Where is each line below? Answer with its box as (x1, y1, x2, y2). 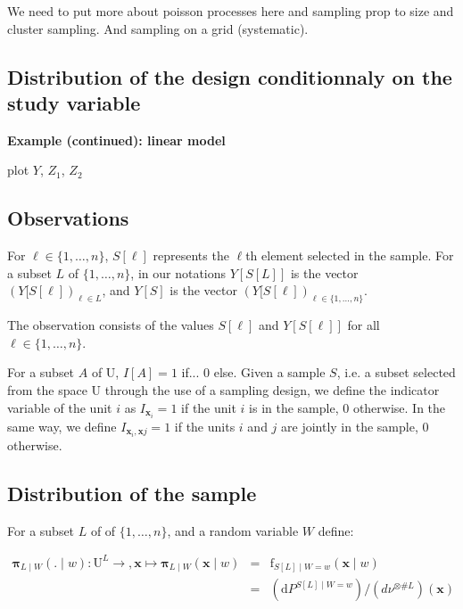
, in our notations (130, 263, 227, 282)
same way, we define (7, 416, 117, 435)
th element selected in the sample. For (245, 246, 454, 265)
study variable (7, 88, 141, 116)
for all (347, 316, 380, 334)
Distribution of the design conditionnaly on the (7, 62, 452, 90)
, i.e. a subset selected (336, 363, 456, 382)
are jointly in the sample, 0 (281, 416, 429, 435)
